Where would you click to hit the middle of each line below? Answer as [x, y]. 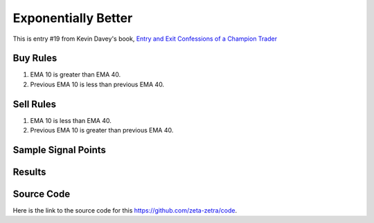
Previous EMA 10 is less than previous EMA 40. [97, 84]
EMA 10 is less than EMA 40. [71, 120]
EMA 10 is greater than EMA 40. [75, 75]
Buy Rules [35, 58]
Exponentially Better [73, 18]
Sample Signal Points [60, 149]
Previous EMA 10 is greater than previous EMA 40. [102, 130]
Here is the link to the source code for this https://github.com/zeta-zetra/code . [125, 211]
